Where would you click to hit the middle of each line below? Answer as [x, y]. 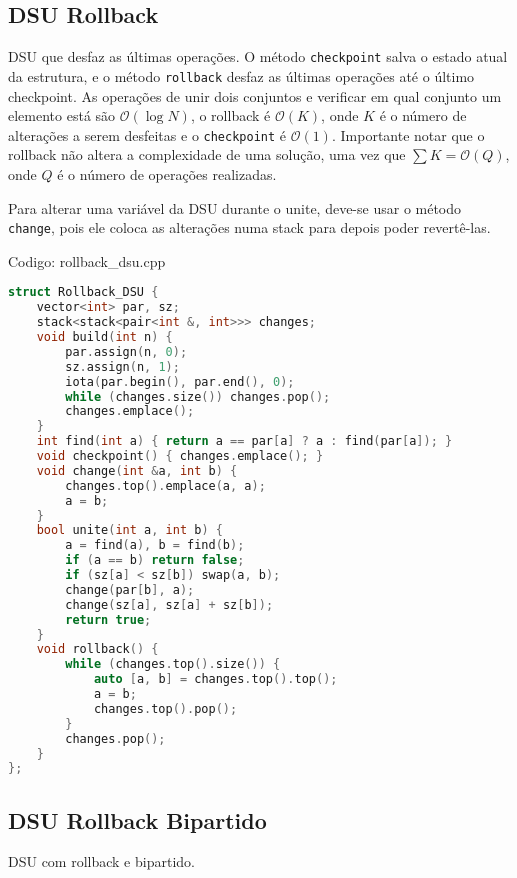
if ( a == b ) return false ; [155, 560]
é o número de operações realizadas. [167, 173]
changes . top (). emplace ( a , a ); [165, 485]
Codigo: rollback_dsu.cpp [87, 260]
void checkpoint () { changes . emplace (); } [180, 456]
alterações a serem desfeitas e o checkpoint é [147, 134]
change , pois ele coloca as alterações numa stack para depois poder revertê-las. [249, 227]
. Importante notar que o [408, 134]
